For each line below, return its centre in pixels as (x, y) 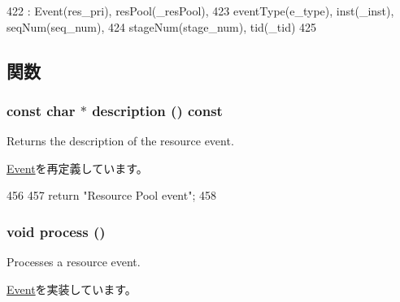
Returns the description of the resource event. (120, 141)
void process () (56, 231)
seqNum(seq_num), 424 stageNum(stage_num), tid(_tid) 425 (162, 26)
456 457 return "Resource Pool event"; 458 (111, 195)
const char (41, 110)
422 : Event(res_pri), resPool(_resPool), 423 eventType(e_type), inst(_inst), (200, 11)
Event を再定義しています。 (77, 168)
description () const (157, 110)
